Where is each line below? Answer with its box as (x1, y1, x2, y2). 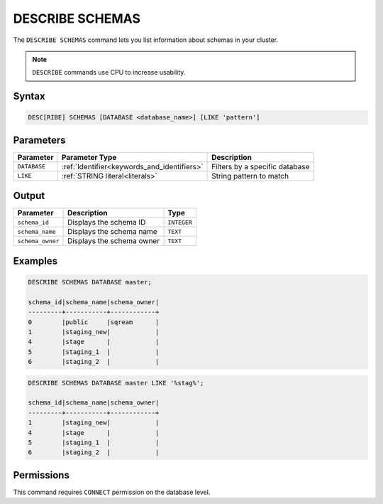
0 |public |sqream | (28, 318, 160, 326)
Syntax (13, 90, 45, 102)
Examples (13, 254, 58, 267)
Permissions (13, 469, 70, 481)
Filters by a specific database (211, 161, 310, 171)
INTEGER (167, 218, 193, 226)
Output (13, 190, 45, 202)
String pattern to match (211, 171, 289, 181)
